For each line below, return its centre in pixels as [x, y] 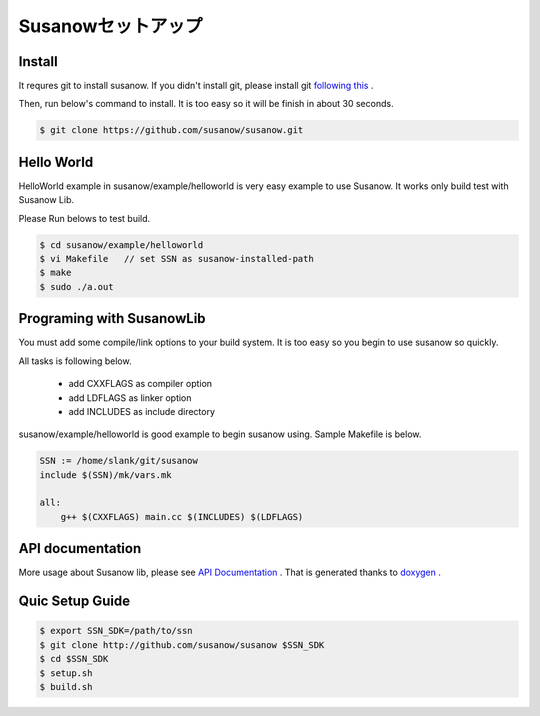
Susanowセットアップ [110, 26]
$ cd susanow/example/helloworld [121, 244]
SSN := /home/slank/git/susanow [119, 461]
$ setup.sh [66, 673]
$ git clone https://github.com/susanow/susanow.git [171, 130]
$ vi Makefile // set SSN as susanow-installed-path [176, 259]
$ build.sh [66, 686]
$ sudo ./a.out [76, 286]
